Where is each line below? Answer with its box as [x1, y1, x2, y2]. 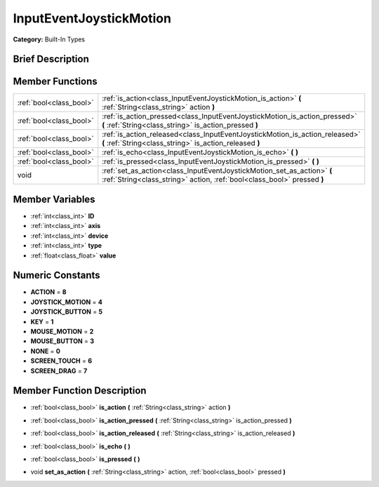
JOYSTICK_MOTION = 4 [30, 298, 103, 306]
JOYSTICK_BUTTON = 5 [30, 307, 103, 316]
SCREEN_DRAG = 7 [30, 366, 88, 375]
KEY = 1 [30, 317, 54, 326]
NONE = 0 [30, 347, 61, 355]
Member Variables [13, 193, 95, 205]
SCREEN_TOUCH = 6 [30, 356, 93, 365]
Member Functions [13, 76, 98, 88]
